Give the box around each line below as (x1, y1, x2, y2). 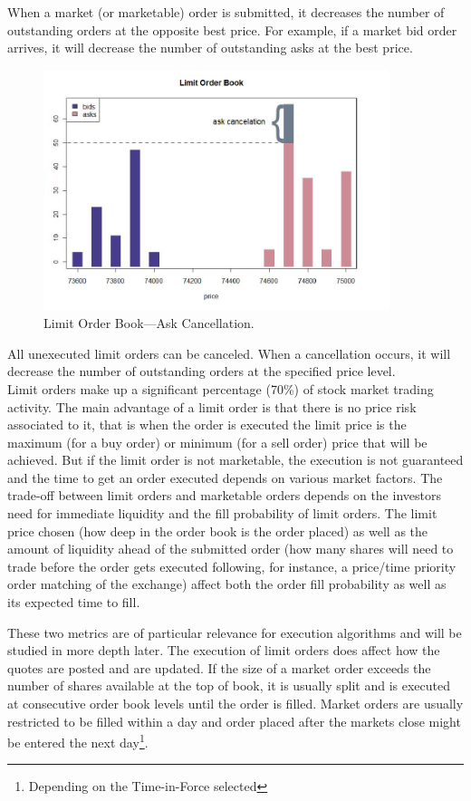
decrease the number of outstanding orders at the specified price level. (7, 362, 396, 381)
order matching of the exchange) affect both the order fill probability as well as (7, 574, 447, 594)
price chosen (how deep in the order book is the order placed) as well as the (7, 521, 428, 540)
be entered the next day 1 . (7, 730, 149, 751)
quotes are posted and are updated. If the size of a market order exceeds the (7, 658, 431, 677)
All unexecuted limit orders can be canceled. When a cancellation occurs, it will (7, 343, 451, 362)
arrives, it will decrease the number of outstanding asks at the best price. (7, 38, 413, 57)
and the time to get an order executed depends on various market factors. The (7, 468, 443, 487)
